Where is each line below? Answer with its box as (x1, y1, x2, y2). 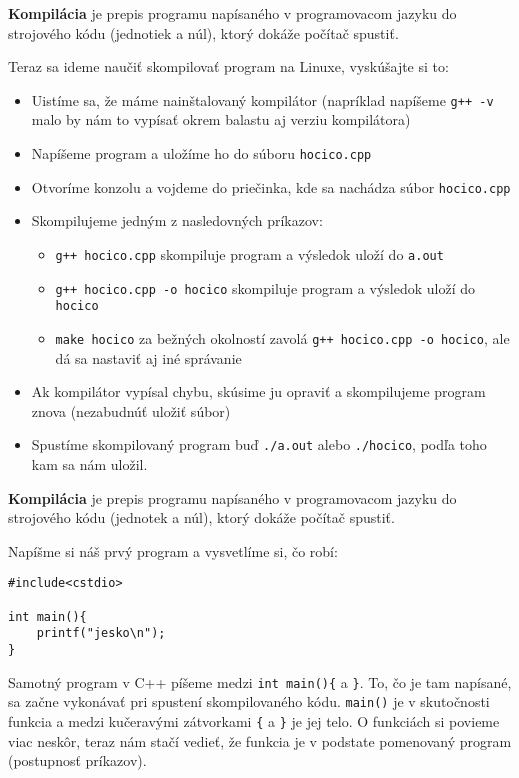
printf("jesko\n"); (36, 626, 166, 641)
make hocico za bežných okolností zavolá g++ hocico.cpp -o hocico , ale (55, 327, 510, 348)
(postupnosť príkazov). (8, 750, 147, 771)
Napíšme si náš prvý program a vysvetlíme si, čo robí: (8, 540, 338, 561)
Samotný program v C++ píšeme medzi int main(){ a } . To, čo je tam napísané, (8, 671, 512, 692)
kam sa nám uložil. (31, 454, 148, 474)
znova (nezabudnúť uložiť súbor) (31, 400, 231, 421)
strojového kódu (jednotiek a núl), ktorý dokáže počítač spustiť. (8, 22, 399, 43)
